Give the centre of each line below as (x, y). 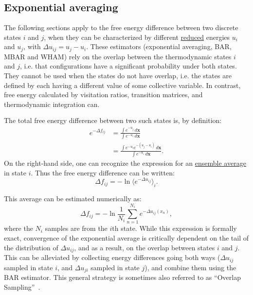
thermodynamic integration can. (52, 104)
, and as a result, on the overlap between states (145, 247)
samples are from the (76, 228)
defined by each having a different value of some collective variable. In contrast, (122, 85)
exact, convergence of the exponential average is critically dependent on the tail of (126, 238)
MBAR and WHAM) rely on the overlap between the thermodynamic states (118, 56)
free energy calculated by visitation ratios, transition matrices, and (103, 95)
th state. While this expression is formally (174, 228)
